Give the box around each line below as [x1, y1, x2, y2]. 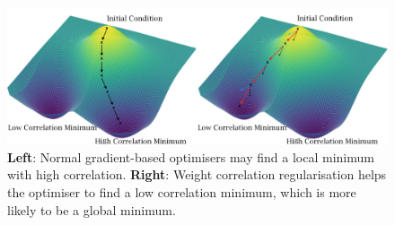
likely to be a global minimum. [7, 200, 176, 219]
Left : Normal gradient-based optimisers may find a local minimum [7, 147, 374, 166]
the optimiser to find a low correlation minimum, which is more [7, 182, 356, 201]
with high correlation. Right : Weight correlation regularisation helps [7, 165, 387, 184]
